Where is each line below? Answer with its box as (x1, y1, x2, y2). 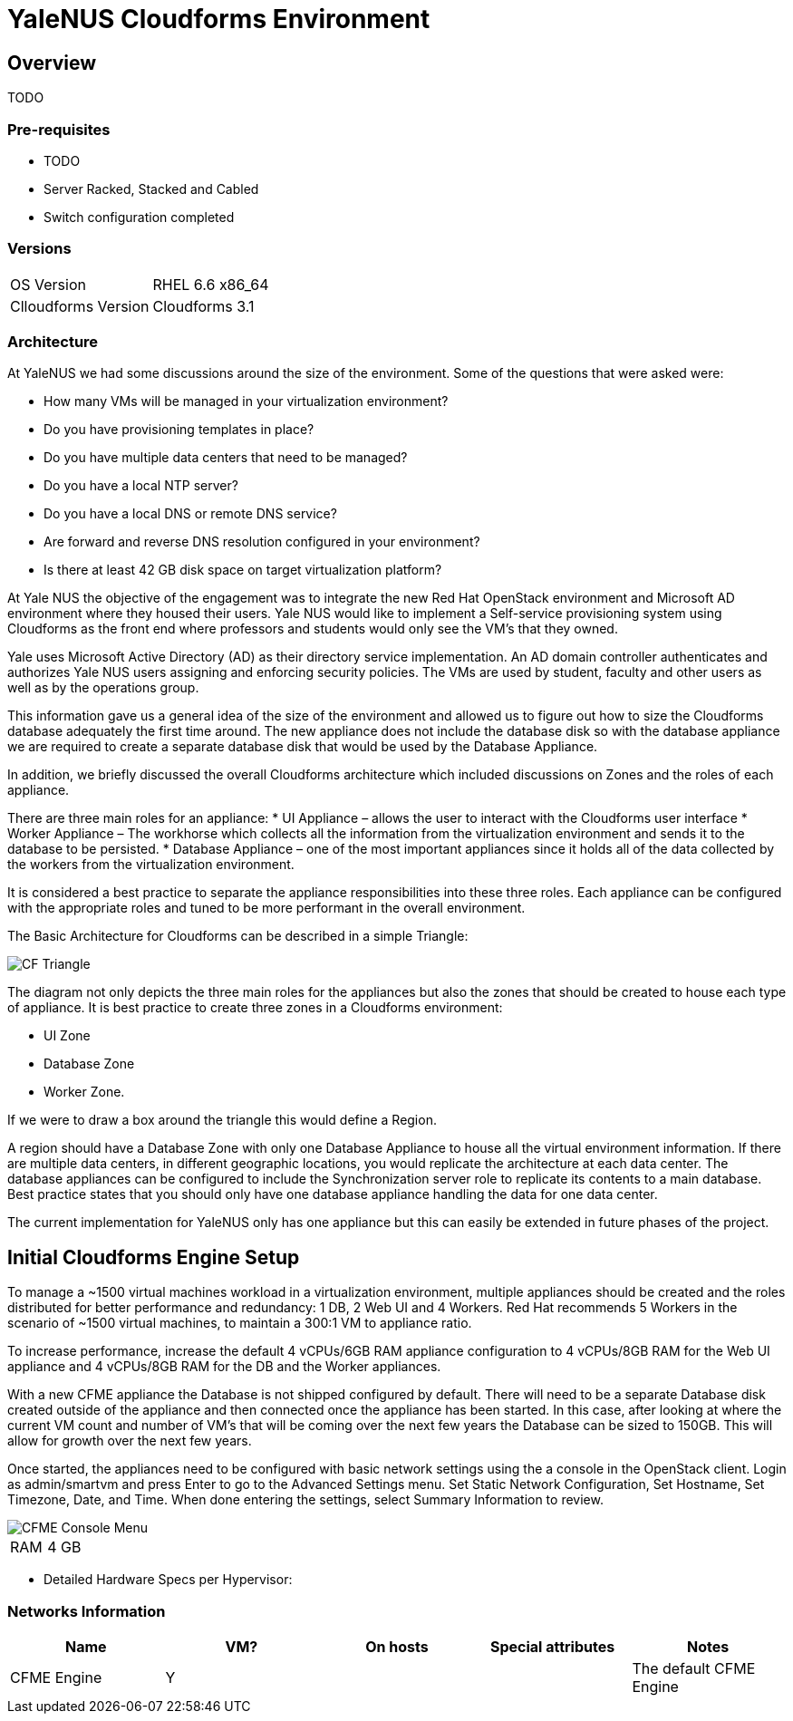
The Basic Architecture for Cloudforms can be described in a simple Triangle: (7, 928, 469, 944)
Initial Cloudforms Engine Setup (7, 1245, 300, 1269)
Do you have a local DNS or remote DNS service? (44, 506, 337, 522)
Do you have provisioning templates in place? (44, 421, 314, 438)
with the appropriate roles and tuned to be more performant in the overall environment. (7, 900, 526, 916)
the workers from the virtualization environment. (7, 856, 295, 873)
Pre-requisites (7, 120, 111, 139)
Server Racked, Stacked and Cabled (44, 180, 259, 197)
